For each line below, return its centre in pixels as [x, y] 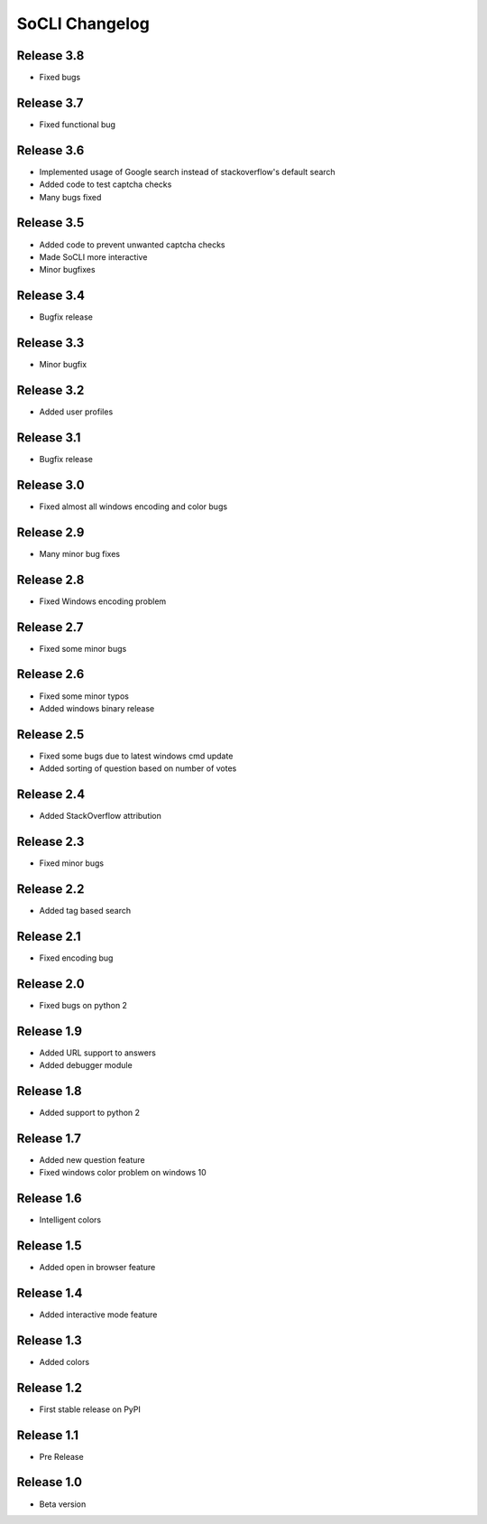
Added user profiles [76, 412]
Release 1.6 [49, 1199]
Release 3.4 [51, 296]
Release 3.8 [51, 56]
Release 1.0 [50, 1482]
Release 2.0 [51, 984]
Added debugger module [86, 1065]
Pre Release [62, 1456]
